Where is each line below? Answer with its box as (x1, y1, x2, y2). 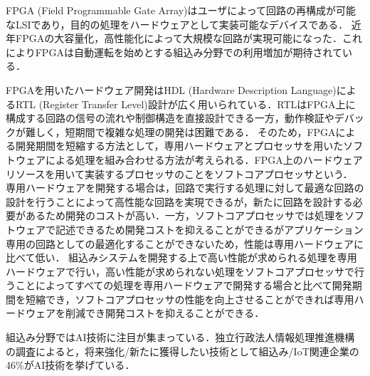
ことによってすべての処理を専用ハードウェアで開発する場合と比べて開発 (15, 278, 352, 293)
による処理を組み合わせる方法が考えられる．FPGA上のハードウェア (45, 152, 363, 167)
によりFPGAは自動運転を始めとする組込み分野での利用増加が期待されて (6, 44, 343, 59)
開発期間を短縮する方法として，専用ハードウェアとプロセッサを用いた (15, 138, 344, 153)
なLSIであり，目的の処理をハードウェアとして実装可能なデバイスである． (6, 16, 349, 31)
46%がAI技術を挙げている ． (6, 357, 135, 372)
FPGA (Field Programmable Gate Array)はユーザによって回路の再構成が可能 (6, 3, 356, 17)
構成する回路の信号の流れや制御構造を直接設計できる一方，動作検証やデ (6, 110, 344, 125)
